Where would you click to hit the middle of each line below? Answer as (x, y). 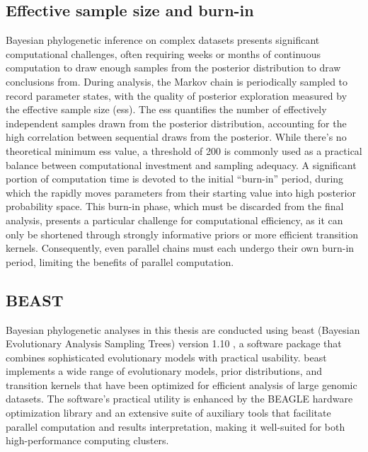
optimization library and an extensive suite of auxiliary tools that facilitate (168, 413)
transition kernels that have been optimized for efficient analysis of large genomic (182, 384)
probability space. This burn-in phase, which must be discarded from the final (175, 206)
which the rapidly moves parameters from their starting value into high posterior (181, 192)
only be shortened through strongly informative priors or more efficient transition (182, 234)
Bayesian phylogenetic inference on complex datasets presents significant (163, 40)
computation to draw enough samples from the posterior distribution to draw (173, 68)
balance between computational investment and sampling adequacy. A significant (181, 164)
